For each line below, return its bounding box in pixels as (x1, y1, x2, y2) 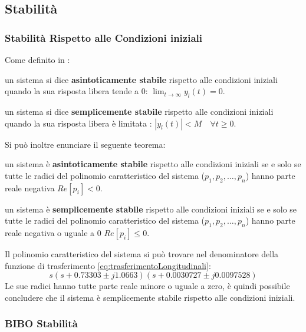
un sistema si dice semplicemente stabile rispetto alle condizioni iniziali (5, 105, 274, 117)
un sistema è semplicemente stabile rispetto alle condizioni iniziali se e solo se (5, 202, 297, 215)
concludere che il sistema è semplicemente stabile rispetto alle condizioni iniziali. (5, 291, 295, 303)
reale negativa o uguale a (5, 226, 95, 238)
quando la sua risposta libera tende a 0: (5, 85, 148, 97)
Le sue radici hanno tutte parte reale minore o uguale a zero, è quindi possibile (5, 280, 290, 292)
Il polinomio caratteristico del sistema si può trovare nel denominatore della (5, 247, 279, 260)
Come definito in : (5, 54, 70, 65)
